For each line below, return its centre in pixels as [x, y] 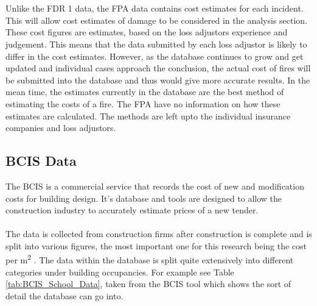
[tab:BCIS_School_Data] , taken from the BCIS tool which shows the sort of [148, 284]
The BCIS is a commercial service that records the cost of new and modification [155, 186]
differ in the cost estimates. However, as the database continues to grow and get [155, 56]
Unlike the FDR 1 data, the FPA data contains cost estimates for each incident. [155, 8]
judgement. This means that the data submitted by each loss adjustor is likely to [156, 44]
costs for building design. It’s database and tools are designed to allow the [144, 198]
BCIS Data [41, 161]
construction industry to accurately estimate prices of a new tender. [132, 210]
